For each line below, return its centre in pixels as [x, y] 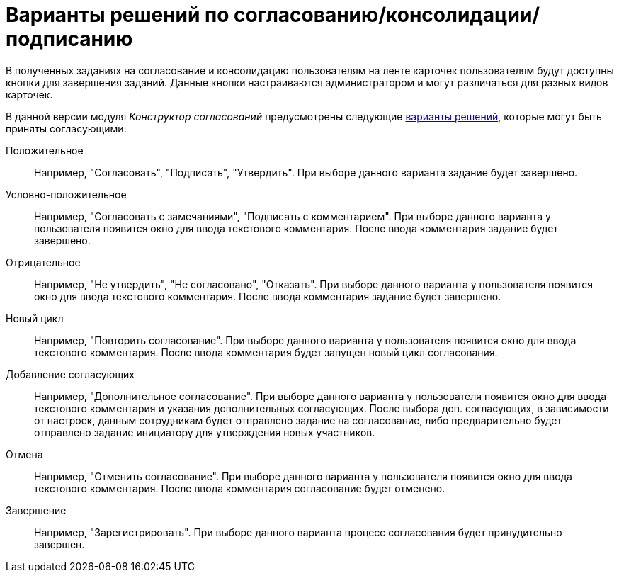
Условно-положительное [66, 194]
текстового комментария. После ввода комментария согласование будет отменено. [240, 488]
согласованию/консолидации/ [387, 15]
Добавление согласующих [70, 374]
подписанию [69, 39]
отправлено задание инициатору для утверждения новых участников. [205, 432]
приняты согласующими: [66, 128]
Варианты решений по [118, 15]
